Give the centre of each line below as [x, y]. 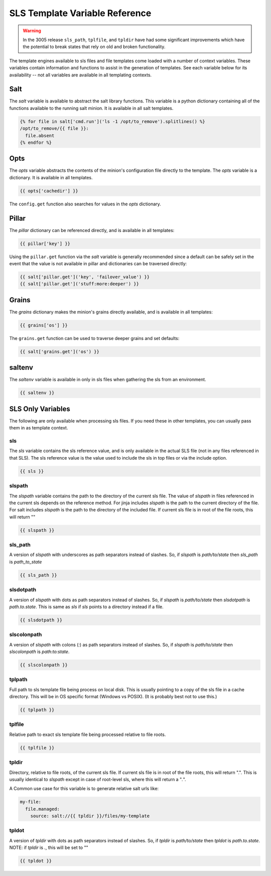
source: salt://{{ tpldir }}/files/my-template [90, 816]
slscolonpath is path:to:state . [39, 652]
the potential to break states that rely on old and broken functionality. [94, 47]
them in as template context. [39, 428]
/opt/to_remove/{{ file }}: [54, 129]
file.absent [40, 135]
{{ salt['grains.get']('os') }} [60, 351]
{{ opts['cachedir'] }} [49, 191]
